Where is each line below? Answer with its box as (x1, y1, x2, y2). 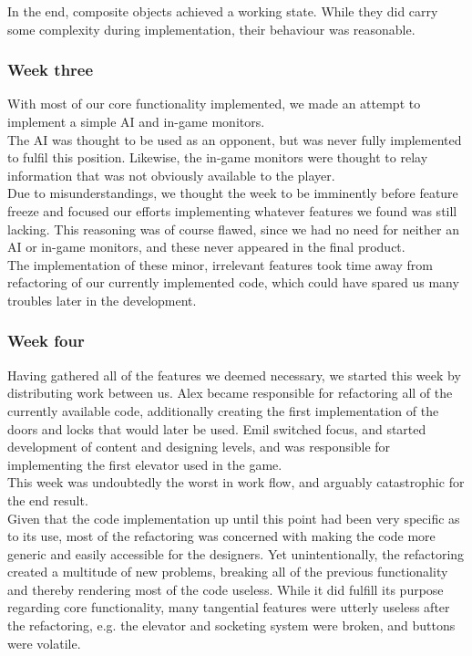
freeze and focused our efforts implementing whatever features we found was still (7, 201, 457, 220)
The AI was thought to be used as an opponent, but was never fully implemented (7, 130, 462, 149)
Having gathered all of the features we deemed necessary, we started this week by (7, 365, 461, 384)
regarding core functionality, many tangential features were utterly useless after (7, 598, 450, 617)
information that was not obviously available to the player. (7, 165, 335, 184)
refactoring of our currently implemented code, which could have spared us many (7, 273, 459, 292)
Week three (7, 58, 94, 81)
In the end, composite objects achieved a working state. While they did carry (7, 2, 438, 20)
